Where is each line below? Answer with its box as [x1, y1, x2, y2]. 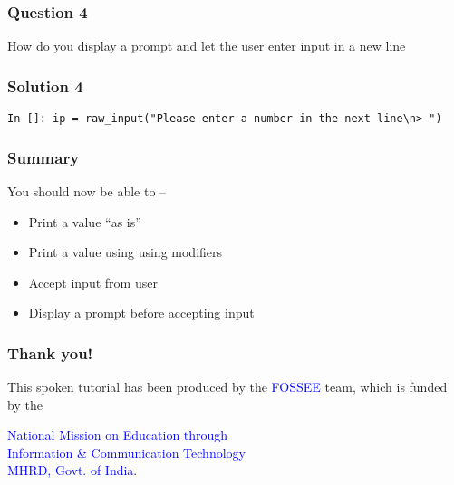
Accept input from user [28, 272, 158, 291]
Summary [7, 146, 80, 168]
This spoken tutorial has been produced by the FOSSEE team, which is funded [7, 377, 448, 396]
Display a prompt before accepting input [28, 303, 255, 322]
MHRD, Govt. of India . [7, 461, 138, 480]
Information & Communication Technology [7, 442, 246, 461]
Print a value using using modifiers [28, 242, 223, 262]
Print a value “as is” [28, 212, 141, 231]
